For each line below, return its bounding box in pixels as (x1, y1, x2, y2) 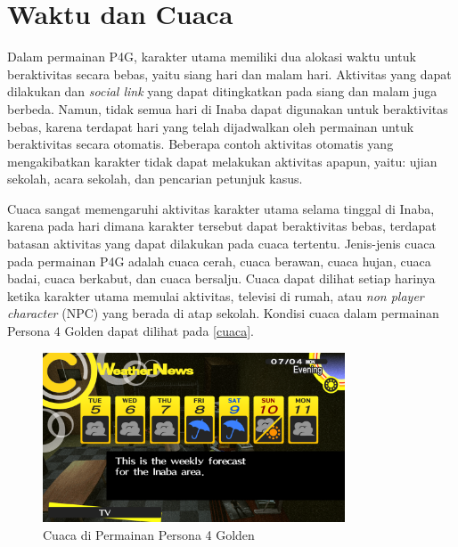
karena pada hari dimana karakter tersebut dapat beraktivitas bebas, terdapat (7, 216, 437, 235)
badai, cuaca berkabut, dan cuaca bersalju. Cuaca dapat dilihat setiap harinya (7, 269, 436, 288)
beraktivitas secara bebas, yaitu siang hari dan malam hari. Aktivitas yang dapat (7, 64, 452, 83)
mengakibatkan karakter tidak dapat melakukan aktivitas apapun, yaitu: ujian (7, 151, 438, 170)
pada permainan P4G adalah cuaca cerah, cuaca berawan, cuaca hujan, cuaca (7, 251, 431, 270)
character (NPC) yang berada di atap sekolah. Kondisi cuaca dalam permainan (7, 304, 439, 322)
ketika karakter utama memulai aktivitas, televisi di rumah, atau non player (7, 286, 424, 305)
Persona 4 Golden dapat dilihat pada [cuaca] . (7, 322, 254, 340)
